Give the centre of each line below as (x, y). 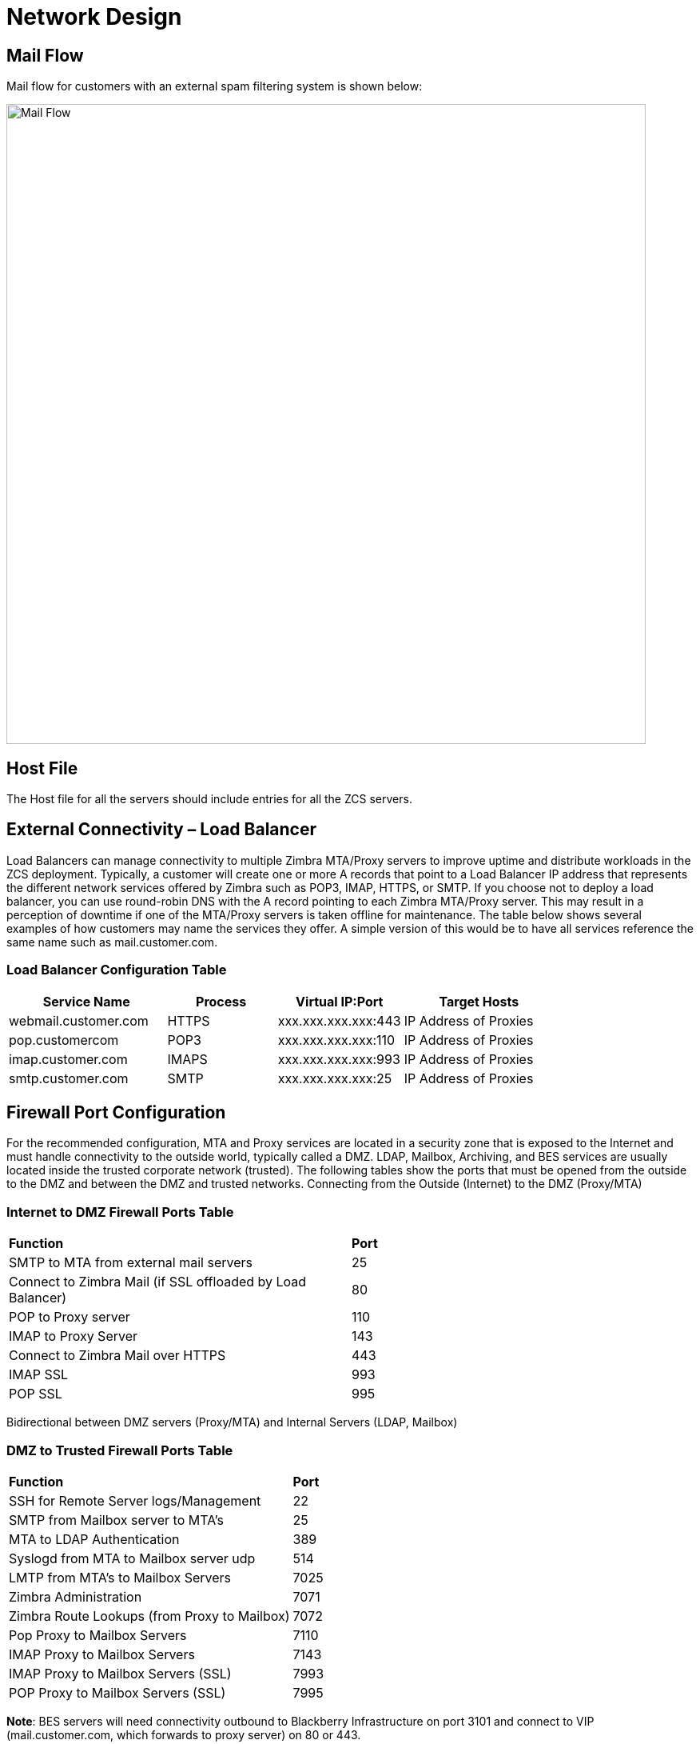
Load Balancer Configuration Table (117, 970)
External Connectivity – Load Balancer (162, 830)
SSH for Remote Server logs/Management (135, 1500)
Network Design (94, 17)
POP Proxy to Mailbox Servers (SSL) (117, 1692)
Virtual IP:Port (340, 1001)
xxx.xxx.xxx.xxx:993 (339, 1059)
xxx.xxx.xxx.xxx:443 (339, 1020)
